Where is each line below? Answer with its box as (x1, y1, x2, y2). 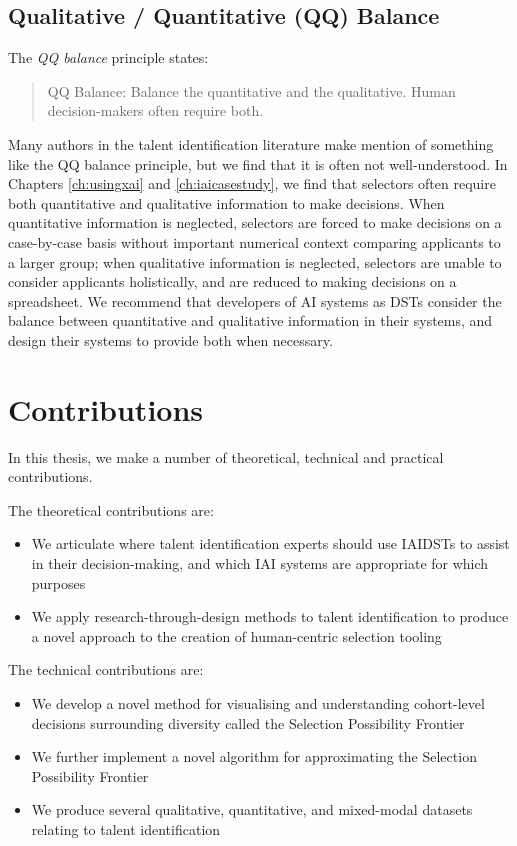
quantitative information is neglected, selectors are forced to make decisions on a (8, 212, 502, 233)
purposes (31, 572, 86, 593)
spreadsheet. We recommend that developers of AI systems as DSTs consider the (8, 290, 502, 311)
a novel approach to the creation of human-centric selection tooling (31, 625, 442, 646)
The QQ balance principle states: (8, 47, 209, 68)
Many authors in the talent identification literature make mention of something (8, 133, 494, 154)
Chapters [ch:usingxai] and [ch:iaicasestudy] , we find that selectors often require (8, 173, 496, 194)
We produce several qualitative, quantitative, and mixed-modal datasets (31, 799, 473, 820)
